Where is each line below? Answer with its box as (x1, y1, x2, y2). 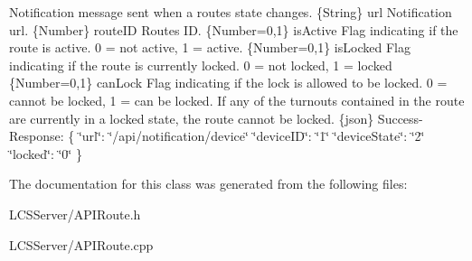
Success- (377, 108, 423, 127)
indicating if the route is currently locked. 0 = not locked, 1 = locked (9, 55, 392, 74)
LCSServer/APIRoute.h (9, 204, 141, 223)
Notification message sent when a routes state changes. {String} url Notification (9, 3, 452, 21)
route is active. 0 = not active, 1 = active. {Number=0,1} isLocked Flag (9, 38, 411, 57)
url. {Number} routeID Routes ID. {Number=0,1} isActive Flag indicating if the (9, 20, 458, 39)
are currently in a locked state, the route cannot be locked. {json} (9, 108, 374, 127)
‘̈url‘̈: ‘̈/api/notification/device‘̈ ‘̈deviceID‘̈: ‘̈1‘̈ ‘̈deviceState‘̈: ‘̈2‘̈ (78, 126, 425, 145)
